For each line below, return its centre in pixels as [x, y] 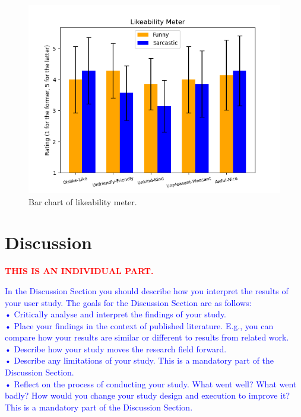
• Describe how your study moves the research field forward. [116, 348]
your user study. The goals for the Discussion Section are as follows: [128, 302]
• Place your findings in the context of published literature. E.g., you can [139, 325]
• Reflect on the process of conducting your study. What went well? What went [151, 383]
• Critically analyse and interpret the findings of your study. [116, 314]
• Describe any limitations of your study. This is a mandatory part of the [140, 360]
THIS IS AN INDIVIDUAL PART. [79, 271]
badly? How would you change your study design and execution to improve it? [148, 395]
